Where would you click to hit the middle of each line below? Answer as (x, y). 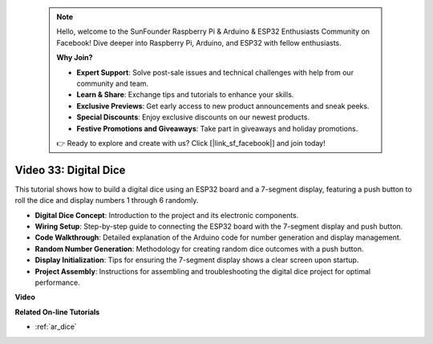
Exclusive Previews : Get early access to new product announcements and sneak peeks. (223, 106)
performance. (57, 282)
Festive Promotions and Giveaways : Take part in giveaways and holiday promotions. (217, 128)
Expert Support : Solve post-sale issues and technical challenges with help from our (215, 72)
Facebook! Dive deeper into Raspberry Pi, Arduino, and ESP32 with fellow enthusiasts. (199, 42)
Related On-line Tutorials (57, 312)
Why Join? (75, 58)
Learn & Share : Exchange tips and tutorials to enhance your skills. (185, 95)
